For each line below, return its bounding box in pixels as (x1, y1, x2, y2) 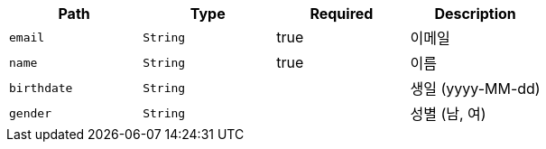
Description (434, 5, 516, 23)
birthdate (9, 80, 73, 95)
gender (9, 106, 51, 120)
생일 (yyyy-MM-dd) (410, 79, 541, 98)
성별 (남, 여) (410, 105, 486, 123)
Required (310, 5, 374, 23)
